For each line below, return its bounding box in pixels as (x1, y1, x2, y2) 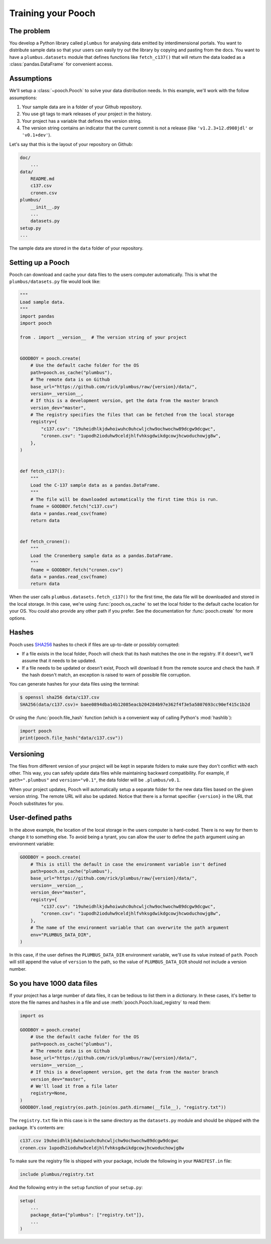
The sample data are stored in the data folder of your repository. (9, 245, 144, 251)
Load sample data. (20, 299, 65, 305)
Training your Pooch (9, 8, 95, 19)
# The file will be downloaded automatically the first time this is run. (30, 496, 218, 502)
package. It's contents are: (9, 1124, 65, 1130)
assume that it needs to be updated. (22, 657, 96, 664)
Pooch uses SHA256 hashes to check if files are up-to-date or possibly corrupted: (9, 641, 180, 647)
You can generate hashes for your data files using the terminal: (9, 681, 140, 687)
